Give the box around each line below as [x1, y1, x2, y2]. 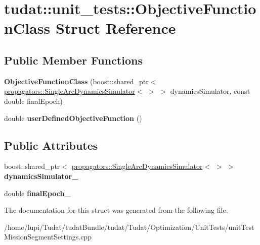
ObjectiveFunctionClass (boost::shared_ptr [4, 76, 149, 86]
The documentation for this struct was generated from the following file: [4, 205, 228, 215]
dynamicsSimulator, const [170, 86, 250, 96]
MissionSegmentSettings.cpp [4, 231, 92, 242]
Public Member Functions [4, 52, 143, 68]
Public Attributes [4, 137, 98, 153]
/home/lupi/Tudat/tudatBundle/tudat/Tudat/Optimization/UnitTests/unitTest [4, 221, 254, 232]
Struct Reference [55, 18, 176, 38]
